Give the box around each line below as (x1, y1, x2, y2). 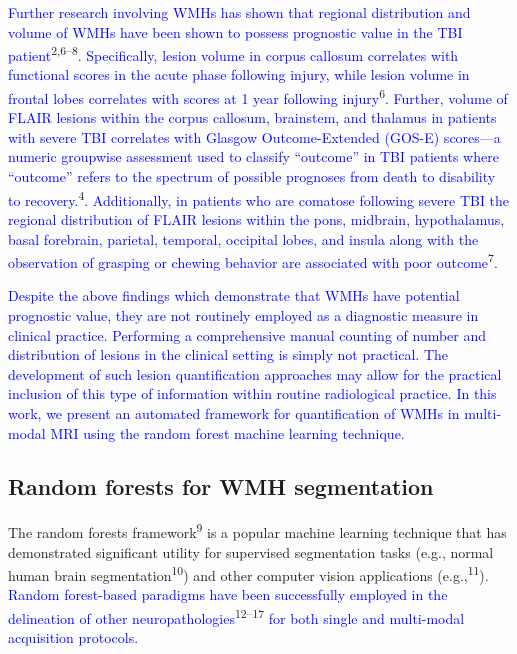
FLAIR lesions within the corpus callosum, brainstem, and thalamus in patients (8, 107, 497, 128)
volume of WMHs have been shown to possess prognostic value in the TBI (8, 21, 463, 42)
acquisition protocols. (8, 627, 139, 648)
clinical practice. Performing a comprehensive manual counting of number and (8, 324, 487, 345)
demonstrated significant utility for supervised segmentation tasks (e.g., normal (8, 541, 494, 562)
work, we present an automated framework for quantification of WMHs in (8, 402, 460, 423)
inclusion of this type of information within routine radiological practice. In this (8, 383, 497, 404)
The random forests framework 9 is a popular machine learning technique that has (8, 519, 507, 542)
